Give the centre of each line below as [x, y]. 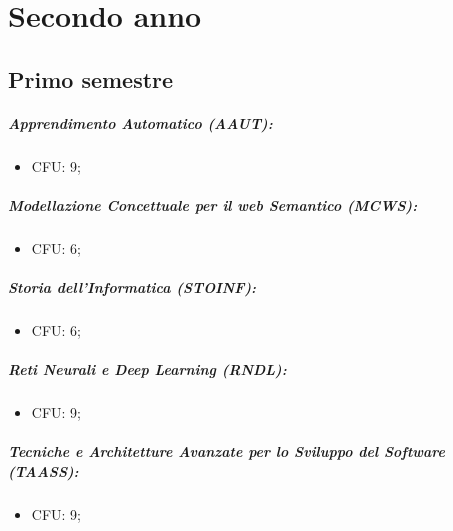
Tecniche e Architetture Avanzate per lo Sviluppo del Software [226, 451]
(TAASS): [43, 470]
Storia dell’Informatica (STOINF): [132, 287]
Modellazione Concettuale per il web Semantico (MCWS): [213, 204]
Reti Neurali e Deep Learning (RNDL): [147, 369]
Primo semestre [91, 78]
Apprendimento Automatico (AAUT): [140, 122]
